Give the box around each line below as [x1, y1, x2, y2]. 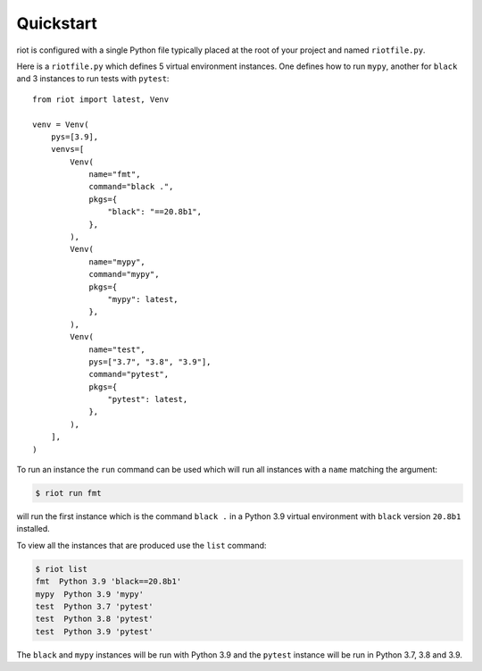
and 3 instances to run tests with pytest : [16, 73, 170, 84]
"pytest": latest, [107, 394, 188, 405]
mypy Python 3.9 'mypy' [35, 589, 145, 599]
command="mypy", [88, 269, 160, 280]
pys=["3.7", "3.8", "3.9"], [88, 356, 212, 366]
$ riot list [35, 564, 88, 574]
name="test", [88, 344, 146, 355]
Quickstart [16, 13, 98, 33]
